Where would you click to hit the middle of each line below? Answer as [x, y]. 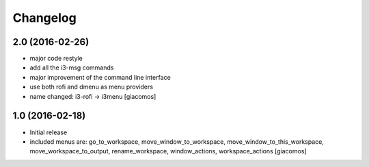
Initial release [49, 132]
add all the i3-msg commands [72, 67]
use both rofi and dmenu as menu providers [92, 87]
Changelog [44, 18]
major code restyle [56, 59]
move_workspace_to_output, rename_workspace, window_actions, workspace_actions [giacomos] [168, 151]
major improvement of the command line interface [100, 77]
